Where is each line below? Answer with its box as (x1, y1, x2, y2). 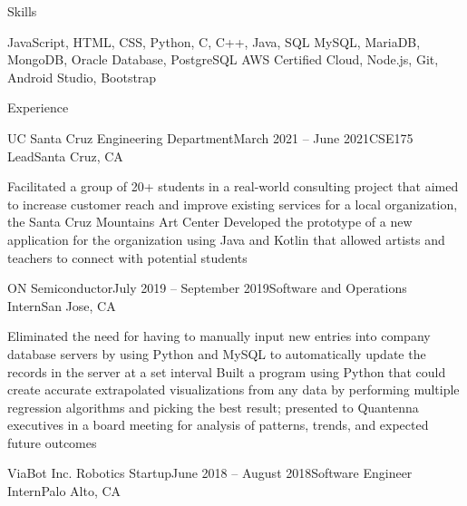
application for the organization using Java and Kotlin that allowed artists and (7, 229, 445, 248)
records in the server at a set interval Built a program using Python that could (7, 362, 446, 381)
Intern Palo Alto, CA (7, 482, 122, 501)
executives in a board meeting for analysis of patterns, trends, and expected (7, 415, 429, 434)
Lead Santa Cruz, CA (7, 146, 123, 165)
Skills (7, 2, 37, 20)
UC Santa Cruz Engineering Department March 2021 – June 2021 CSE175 (7, 128, 413, 147)
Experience (7, 98, 69, 117)
